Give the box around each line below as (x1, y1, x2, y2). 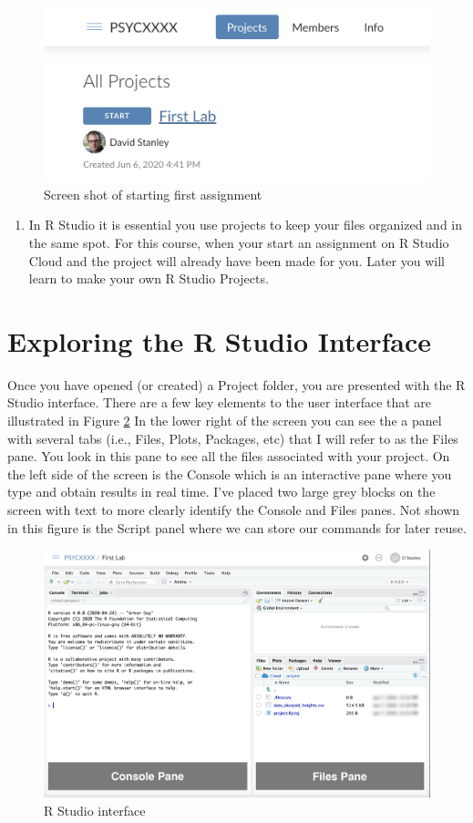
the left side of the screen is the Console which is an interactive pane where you (7, 464, 452, 483)
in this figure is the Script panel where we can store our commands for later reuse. (7, 518, 467, 537)
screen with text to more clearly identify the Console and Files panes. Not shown (7, 500, 460, 520)
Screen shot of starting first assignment (44, 184, 262, 203)
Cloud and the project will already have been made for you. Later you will (28, 251, 445, 270)
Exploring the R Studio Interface (7, 322, 432, 359)
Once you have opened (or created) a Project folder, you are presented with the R (7, 375, 466, 394)
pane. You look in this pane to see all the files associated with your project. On (7, 447, 450, 466)
